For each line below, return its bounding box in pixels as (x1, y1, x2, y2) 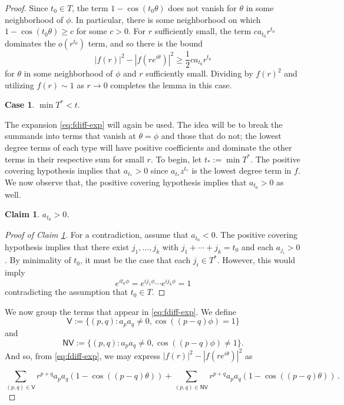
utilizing (5, 78, 34, 91)
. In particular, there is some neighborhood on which (71, 13, 261, 25)
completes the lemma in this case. (110, 78, 232, 91)
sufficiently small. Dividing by (145, 67, 253, 79)
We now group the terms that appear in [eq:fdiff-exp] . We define (5, 305, 237, 317)
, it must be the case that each (80, 254, 191, 266)
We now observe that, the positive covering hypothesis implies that (5, 175, 247, 188)
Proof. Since (5, 2, 48, 14)
